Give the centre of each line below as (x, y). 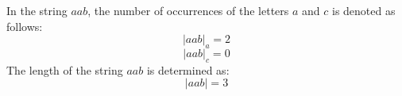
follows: (25, 26)
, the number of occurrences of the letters (188, 10)
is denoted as (364, 10)
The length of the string (65, 69)
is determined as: (188, 69)
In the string (37, 10)
